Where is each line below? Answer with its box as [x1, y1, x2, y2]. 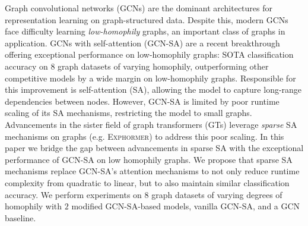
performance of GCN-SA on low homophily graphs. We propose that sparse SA [5, 153, 293, 165]
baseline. [5, 211, 36, 224]
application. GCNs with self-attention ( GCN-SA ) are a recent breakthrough [5, 36, 280, 49]
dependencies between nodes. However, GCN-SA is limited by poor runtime [5, 95, 280, 107]
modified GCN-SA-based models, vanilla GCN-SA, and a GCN [71, 200, 300, 212]
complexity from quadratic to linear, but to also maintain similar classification [5, 176, 290, 189]
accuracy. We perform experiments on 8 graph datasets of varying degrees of [5, 188, 282, 200]
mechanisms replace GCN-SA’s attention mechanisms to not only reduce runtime [5, 165, 300, 177]
